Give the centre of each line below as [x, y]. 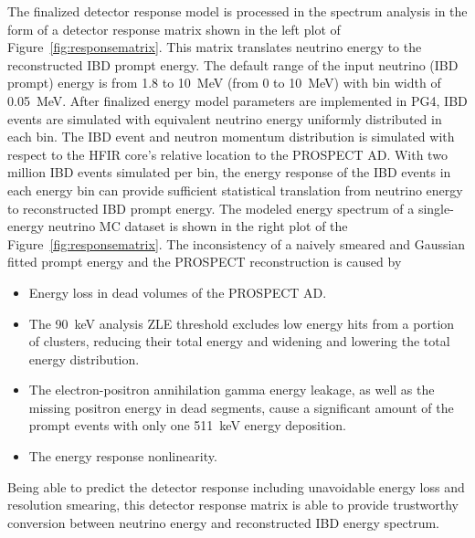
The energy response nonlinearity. [123, 456]
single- [436, 208]
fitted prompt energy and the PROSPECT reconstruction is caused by [205, 262]
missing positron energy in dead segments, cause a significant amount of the [241, 407]
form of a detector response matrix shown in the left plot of [174, 29]
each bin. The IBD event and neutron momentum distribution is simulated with [231, 137]
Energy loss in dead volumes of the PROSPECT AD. [178, 292]
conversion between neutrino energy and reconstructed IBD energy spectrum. [223, 522]
